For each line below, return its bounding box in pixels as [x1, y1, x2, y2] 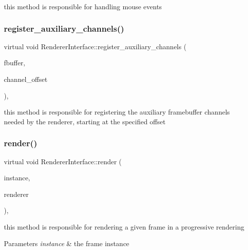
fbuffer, [4, 58, 25, 68]
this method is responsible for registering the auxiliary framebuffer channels [4, 107, 230, 117]
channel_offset [4, 74, 48, 84]
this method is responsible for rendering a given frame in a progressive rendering [4, 221, 245, 231]
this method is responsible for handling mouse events [4, 1, 162, 11]
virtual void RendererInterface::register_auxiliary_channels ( [4, 41, 187, 51]
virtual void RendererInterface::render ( [4, 156, 122, 166]
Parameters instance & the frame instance [4, 238, 130, 248]
